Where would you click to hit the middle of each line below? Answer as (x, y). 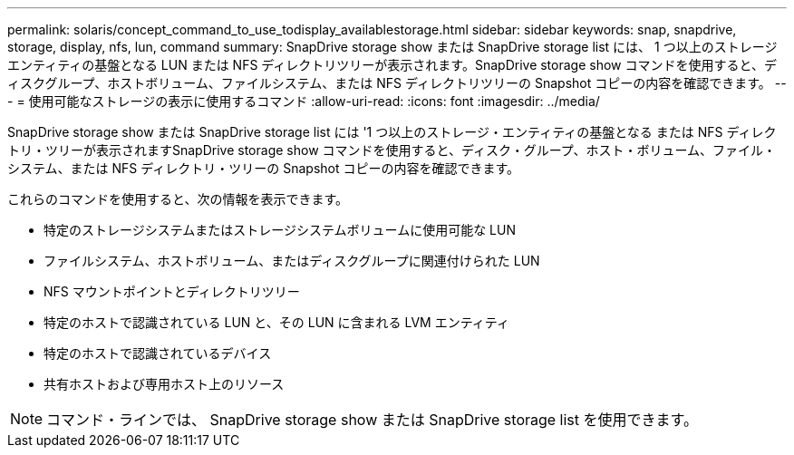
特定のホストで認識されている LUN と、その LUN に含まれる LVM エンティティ (276, 322)
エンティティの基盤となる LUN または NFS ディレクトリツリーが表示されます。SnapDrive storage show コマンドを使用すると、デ (392, 65)
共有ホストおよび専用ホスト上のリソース (164, 384)
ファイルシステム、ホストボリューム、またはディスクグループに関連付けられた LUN (292, 261)
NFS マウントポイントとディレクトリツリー (172, 291)
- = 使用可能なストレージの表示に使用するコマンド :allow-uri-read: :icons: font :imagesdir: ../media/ (304, 101)
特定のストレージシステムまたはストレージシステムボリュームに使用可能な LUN (280, 230)
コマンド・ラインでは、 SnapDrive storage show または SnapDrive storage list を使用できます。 (372, 420)
